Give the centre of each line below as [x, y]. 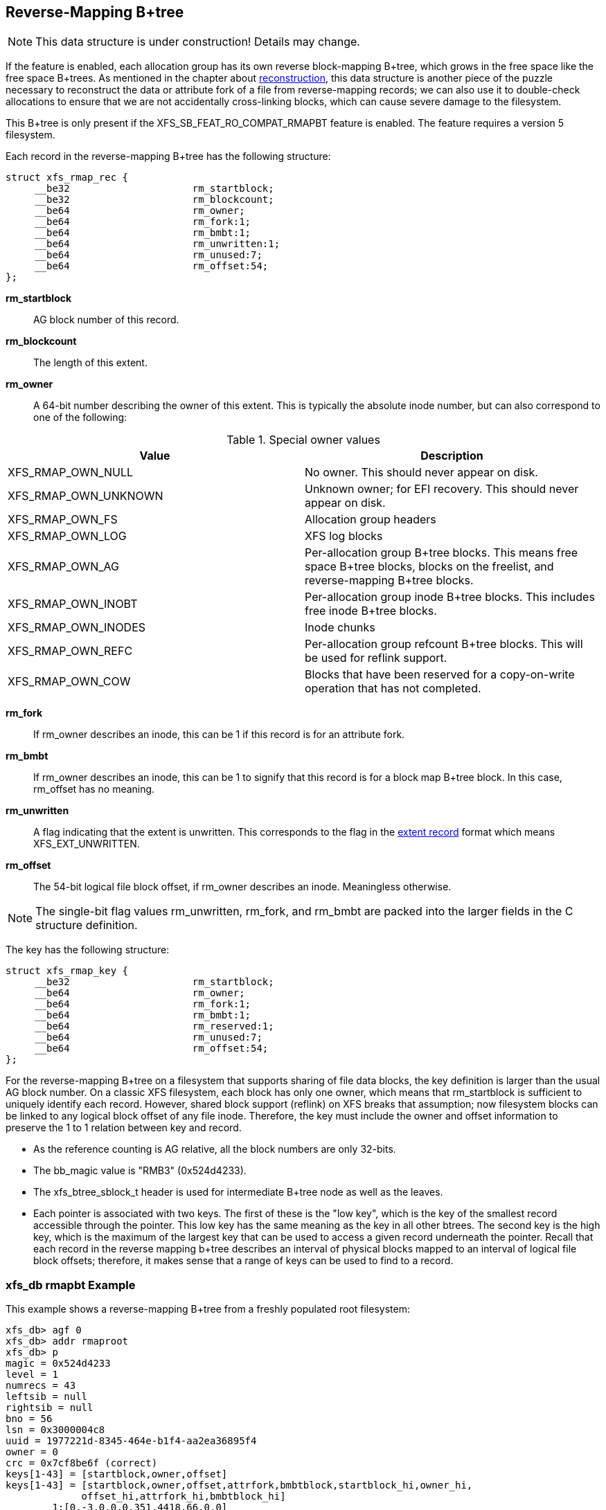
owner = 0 [32, 1452]
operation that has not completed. [393, 689]
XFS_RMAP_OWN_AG [63, 567]
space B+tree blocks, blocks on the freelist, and [429, 567]
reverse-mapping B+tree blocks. [389, 581]
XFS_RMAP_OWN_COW [69, 682]
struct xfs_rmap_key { [67, 971]
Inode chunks [340, 628]
